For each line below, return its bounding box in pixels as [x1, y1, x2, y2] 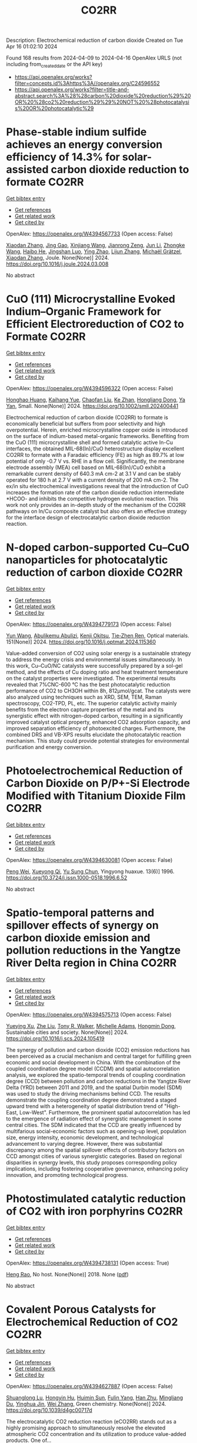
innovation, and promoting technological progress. [6, 1171, 128, 1178]
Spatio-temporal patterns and [6, 906, 155, 919]
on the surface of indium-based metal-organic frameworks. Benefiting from [6, 432, 189, 439]
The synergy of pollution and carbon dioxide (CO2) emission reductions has [6, 1046, 190, 1053]
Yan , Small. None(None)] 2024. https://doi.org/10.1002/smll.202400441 [6, 402, 178, 409]
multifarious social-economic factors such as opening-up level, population [6, 1127, 186, 1135]
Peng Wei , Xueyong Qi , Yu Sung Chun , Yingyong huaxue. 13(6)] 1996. [6, 868, 175, 875]
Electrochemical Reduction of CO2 [6, 1315, 178, 1328]
